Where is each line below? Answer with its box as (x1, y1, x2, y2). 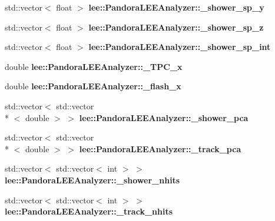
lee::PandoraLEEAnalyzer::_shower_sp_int (88, 41, 271, 53)
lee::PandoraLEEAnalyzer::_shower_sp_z (88, 21, 264, 33)
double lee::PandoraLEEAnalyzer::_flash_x (5, 80, 181, 92)
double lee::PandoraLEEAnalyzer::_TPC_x (5, 60, 183, 72)
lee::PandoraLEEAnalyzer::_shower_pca (79, 111, 249, 123)
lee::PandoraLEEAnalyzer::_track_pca (79, 142, 241, 155)
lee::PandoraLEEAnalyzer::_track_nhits (5, 205, 173, 217)
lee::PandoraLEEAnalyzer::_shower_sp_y (88, 1, 264, 13)
